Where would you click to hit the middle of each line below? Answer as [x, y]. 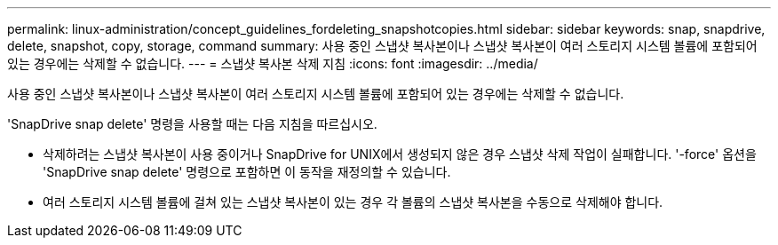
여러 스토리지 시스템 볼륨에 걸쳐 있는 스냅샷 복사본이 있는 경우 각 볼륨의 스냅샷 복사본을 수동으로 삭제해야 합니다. [353, 202]
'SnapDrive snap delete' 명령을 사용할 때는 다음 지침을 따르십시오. [192, 124]
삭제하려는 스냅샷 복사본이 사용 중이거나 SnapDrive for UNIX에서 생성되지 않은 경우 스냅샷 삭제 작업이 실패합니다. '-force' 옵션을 [400, 154]
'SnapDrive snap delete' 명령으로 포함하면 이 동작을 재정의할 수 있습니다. [247, 172]
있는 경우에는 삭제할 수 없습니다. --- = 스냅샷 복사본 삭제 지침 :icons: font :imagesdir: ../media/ [273, 63]
